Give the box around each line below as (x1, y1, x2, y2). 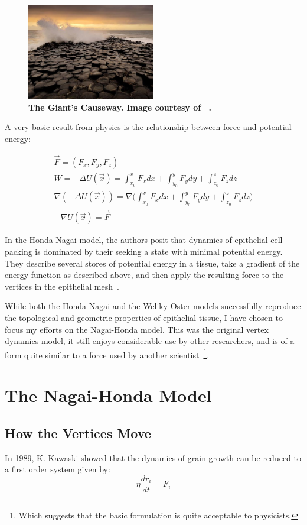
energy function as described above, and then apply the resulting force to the (5, 268, 284, 281)
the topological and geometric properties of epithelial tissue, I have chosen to (5, 312, 283, 323)
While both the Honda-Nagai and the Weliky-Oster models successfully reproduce (5, 300, 301, 312)
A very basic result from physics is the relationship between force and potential (5, 121, 292, 133)
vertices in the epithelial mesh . (5, 280, 119, 292)
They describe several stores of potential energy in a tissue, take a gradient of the (5, 257, 300, 269)
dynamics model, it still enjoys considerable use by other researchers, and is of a (5, 335, 295, 347)
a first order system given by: (5, 463, 110, 475)
